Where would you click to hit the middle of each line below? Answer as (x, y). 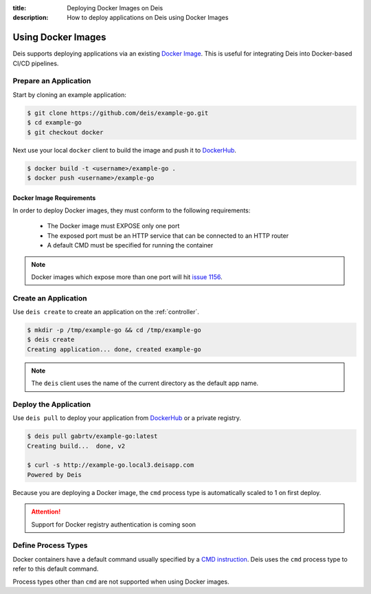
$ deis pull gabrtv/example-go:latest (92, 436)
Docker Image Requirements (54, 198)
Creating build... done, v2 (76, 446)
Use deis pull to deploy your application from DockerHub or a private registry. (127, 418)
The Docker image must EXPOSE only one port (113, 226)
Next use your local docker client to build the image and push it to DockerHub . (125, 150)
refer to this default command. (56, 569)
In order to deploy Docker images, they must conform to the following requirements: (132, 210)
